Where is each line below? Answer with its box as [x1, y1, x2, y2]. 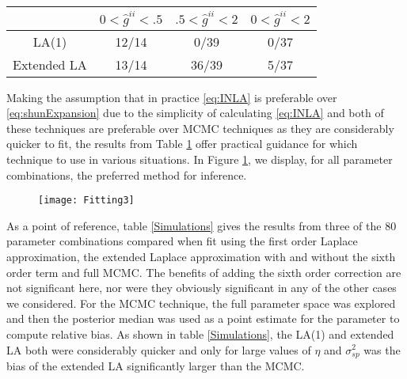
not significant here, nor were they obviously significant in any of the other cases [6, 279, 397, 296]
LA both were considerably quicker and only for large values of [6, 341, 311, 358]
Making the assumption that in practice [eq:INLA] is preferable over [6, 89, 337, 105]
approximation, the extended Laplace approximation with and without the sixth [6, 248, 396, 264]
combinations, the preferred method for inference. [6, 166, 247, 183]
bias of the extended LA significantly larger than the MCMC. [6, 357, 305, 373]
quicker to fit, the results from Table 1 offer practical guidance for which [6, 135, 358, 152]
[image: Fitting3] [38, 195, 135, 207]
